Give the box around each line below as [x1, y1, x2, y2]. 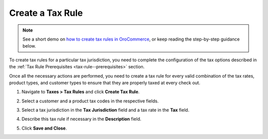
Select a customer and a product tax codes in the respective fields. [21, 98, 159, 104]
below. [22, 43, 36, 49]
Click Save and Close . [21, 125, 67, 131]
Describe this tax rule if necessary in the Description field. [21, 116, 141, 122]
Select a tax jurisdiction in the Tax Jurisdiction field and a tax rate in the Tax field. [21, 107, 190, 113]
